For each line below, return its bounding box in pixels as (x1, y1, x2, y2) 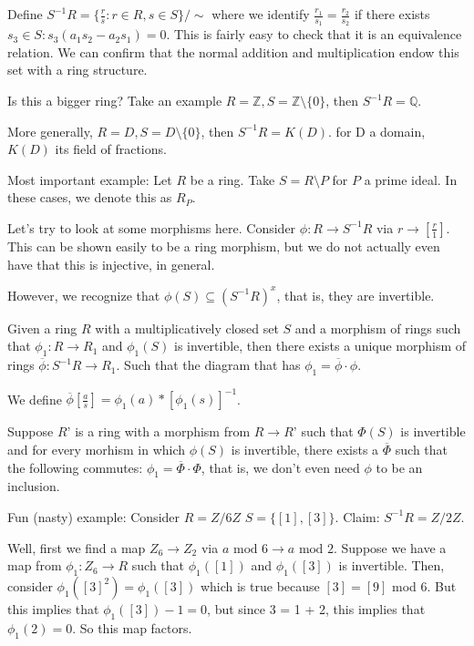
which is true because (200, 576, 320, 595)
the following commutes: (7, 457, 143, 477)
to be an (376, 457, 423, 477)
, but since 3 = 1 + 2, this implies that (207, 599, 426, 618)
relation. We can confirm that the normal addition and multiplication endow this (7, 42, 459, 61)
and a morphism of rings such (294, 318, 461, 337)
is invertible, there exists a (231, 439, 379, 458)
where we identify (211, 5, 310, 23)
